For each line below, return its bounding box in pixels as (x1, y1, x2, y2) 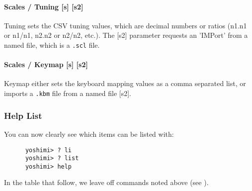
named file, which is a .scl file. (4, 39, 100, 50)
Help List (4, 109, 42, 121)
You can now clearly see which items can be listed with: (4, 128, 174, 139)
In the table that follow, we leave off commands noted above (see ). (4, 177, 209, 188)
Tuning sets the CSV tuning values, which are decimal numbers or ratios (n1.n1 (4, 20, 247, 30)
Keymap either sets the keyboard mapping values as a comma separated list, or (4, 78, 246, 89)
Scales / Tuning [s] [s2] (4, 1, 84, 11)
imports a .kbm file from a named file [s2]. (4, 88, 131, 98)
